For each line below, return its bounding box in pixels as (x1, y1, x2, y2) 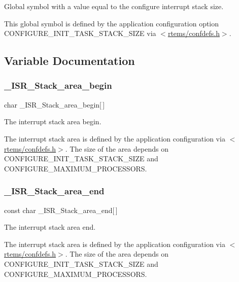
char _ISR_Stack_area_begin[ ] (4, 99, 105, 110)
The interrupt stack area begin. (4, 116, 101, 127)
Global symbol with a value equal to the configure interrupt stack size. (4, 1, 224, 11)
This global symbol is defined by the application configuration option (4, 18, 219, 28)
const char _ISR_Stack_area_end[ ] (4, 204, 118, 215)
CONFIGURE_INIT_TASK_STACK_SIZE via (4, 28, 156, 39)
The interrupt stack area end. (4, 222, 96, 232)
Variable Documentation (4, 53, 135, 68)
